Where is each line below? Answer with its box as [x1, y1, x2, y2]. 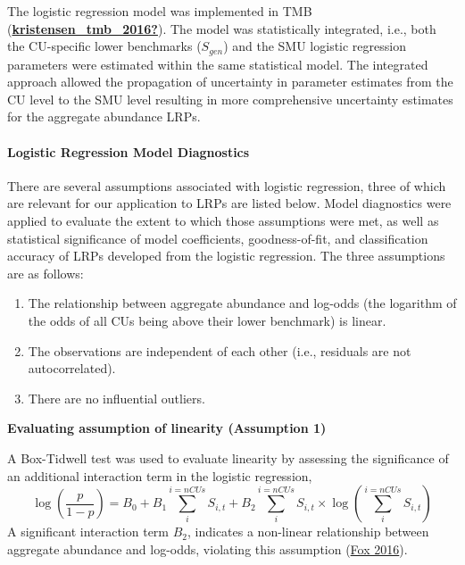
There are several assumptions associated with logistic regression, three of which [7, 176, 446, 195]
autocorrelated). [28, 359, 116, 378]
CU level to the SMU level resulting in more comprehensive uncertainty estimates [7, 89, 453, 108]
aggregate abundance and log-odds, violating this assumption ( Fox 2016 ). [7, 539, 408, 558]
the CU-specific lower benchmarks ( [7, 37, 202, 55]
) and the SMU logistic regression [223, 37, 406, 55]
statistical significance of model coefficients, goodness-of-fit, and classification [7, 228, 428, 247]
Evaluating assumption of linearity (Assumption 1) [7, 419, 327, 437]
